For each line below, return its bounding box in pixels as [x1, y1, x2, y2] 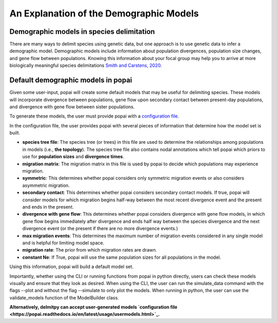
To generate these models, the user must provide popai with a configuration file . [9, 113, 180, 119]
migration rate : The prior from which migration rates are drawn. [22, 247, 157, 253]
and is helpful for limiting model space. [22, 239, 105, 246]
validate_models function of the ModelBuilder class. [9, 294, 119, 300]
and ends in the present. [22, 204, 74, 210]
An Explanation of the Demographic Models [9, 8, 199, 19]
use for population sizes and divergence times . [22, 154, 124, 160]
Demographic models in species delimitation [9, 27, 155, 36]
